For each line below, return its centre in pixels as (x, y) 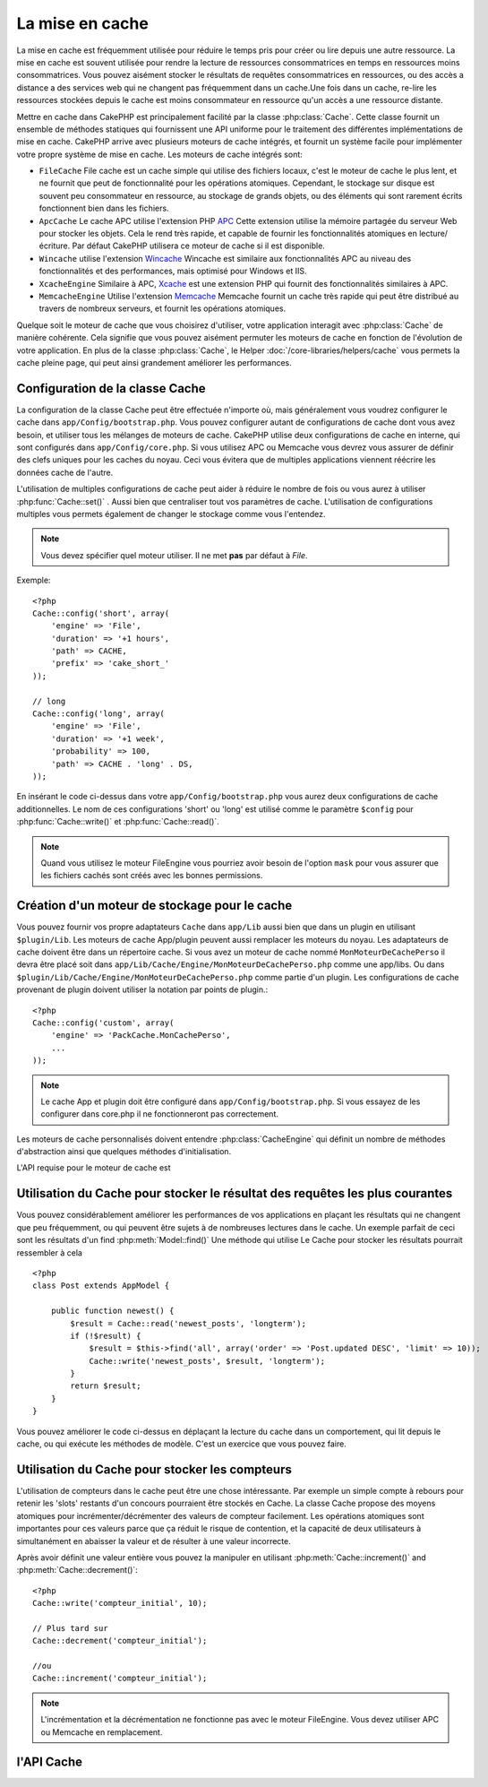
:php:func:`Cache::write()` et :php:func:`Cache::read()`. (118, 822)
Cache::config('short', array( (101, 613)
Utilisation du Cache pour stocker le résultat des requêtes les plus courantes (235, 1193)
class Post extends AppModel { (101, 1286)
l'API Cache (49, 1762)
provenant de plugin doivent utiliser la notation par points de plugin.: (142, 989)
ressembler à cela (49, 1252)
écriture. (55, 246)
